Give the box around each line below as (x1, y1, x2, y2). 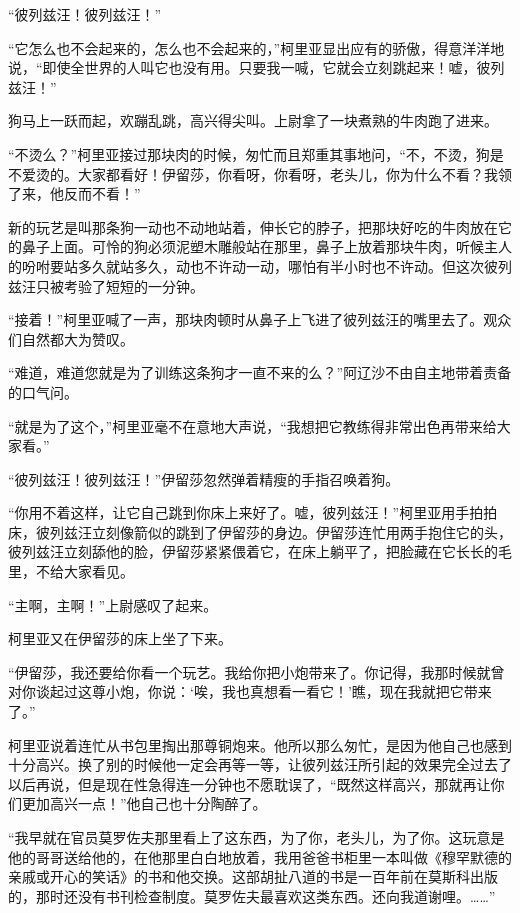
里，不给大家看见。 (8, 561, 134, 582)
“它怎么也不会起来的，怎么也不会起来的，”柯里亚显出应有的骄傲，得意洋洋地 (8, 37, 505, 58)
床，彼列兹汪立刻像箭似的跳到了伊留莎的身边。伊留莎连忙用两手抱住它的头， (8, 521, 512, 542)
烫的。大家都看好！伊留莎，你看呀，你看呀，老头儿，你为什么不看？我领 (35, 163, 512, 184)
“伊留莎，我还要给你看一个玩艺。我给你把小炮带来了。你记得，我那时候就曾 (8, 661, 505, 682)
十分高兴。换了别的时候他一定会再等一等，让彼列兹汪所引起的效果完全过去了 (8, 754, 512, 775)
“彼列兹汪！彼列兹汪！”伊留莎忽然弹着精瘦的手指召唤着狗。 (8, 468, 400, 489)
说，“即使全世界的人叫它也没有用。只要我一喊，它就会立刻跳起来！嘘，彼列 (8, 57, 505, 78)
